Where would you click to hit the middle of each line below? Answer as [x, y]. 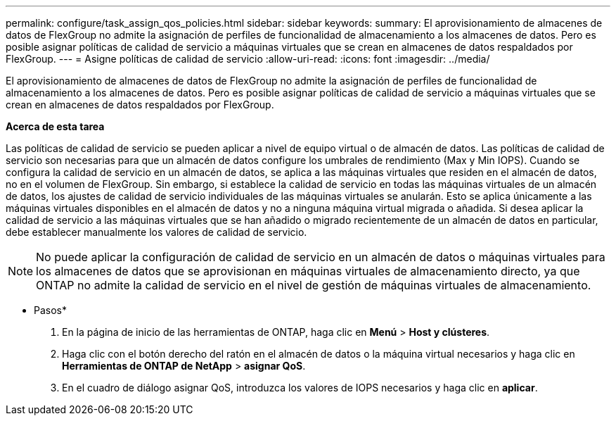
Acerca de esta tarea [55, 126]
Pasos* [50, 310]
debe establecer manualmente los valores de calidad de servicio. [156, 232]
